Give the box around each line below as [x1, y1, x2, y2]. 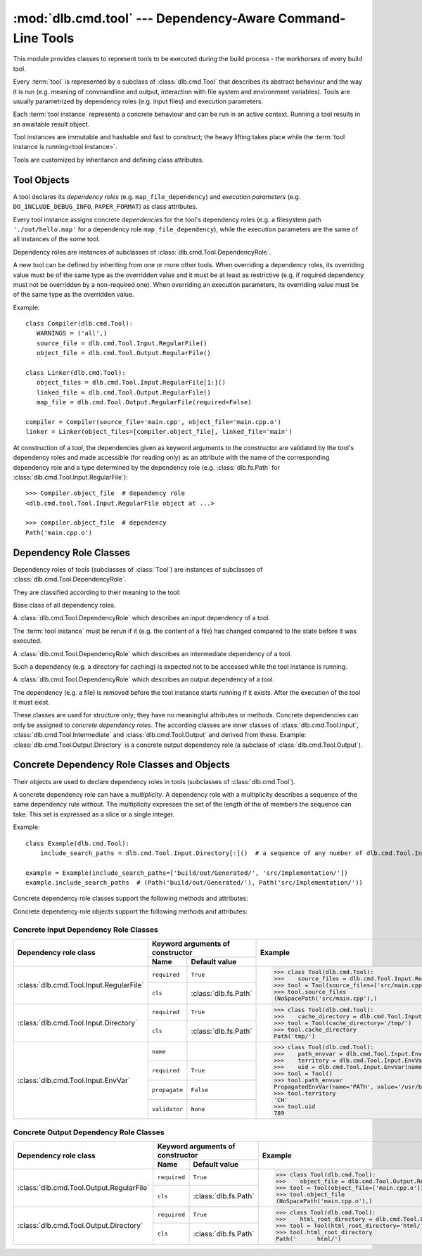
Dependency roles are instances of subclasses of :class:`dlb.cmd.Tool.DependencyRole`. [13, 248, 271, 256]
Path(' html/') [275, 1235, 342, 1243]
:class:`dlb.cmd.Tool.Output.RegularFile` [17, 1183, 150, 1193]
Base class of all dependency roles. [13, 601, 116, 609]
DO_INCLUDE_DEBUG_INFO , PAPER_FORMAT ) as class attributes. [13, 203, 198, 211]
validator [151, 1106, 184, 1113]
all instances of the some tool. [13, 235, 101, 243]
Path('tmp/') [273, 1032, 316, 1040]
